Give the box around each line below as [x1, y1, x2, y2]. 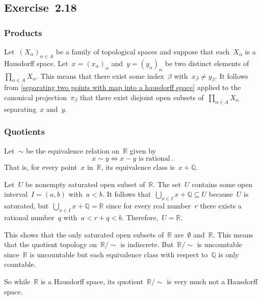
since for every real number [106, 200, 191, 211]
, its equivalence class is [101, 162, 175, 172]
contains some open [192, 178, 253, 189]
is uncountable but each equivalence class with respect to [30, 249, 208, 259]
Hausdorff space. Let [4, 57, 68, 68]
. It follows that [102, 189, 151, 199]
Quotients [4, 125, 45, 138]
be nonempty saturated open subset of [25, 178, 145, 189]
